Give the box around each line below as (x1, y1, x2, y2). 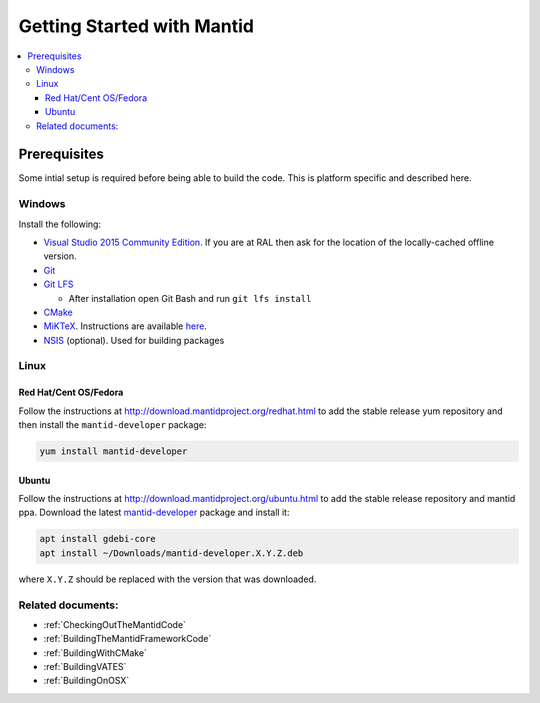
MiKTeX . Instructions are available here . (43, 320, 207, 332)
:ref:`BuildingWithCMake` (43, 646, 147, 659)
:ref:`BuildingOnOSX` (43, 675, 130, 687)
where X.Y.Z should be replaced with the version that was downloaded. (18, 573, 317, 585)
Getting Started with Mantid (18, 15, 255, 37)
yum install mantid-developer (39, 446, 188, 457)
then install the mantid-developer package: (18, 419, 207, 431)
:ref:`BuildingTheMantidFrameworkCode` (43, 633, 212, 645)
